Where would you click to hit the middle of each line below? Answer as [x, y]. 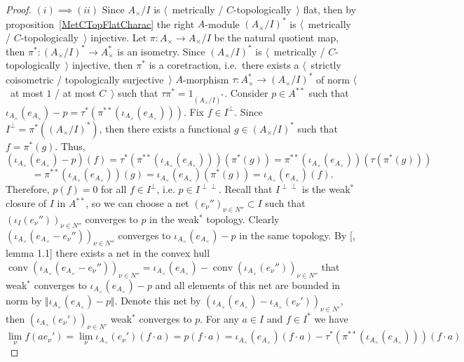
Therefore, [28, 189]
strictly [326, 65]
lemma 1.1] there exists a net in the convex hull [108, 253]
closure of [26, 203]
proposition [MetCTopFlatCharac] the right [100, 24]
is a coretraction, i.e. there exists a [224, 65]
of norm [333, 79]
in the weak [174, 219]
